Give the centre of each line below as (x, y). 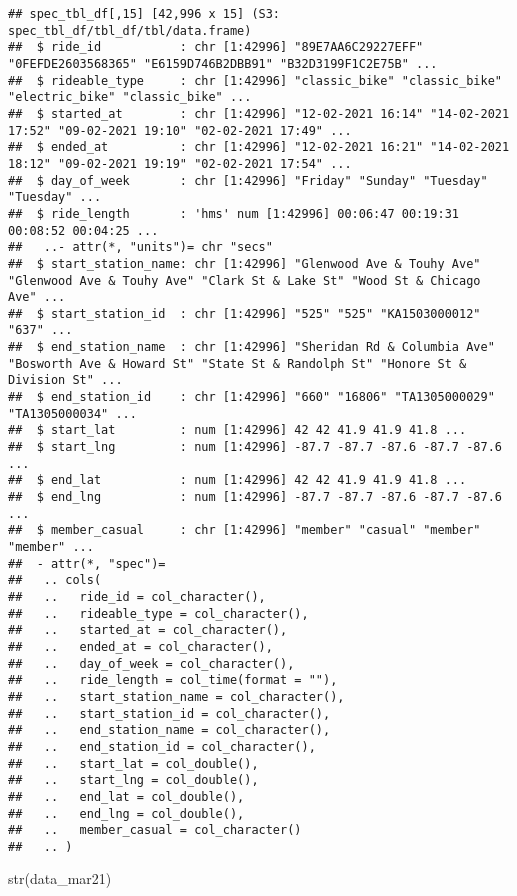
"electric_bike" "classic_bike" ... (130, 97)
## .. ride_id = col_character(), (137, 596)
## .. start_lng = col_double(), (133, 780)
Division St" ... (65, 380)
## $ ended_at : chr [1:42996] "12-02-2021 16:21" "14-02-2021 (259, 147)
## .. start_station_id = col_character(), (169, 713)
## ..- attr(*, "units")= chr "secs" (140, 247)
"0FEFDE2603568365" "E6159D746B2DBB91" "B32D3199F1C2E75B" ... (223, 63)
